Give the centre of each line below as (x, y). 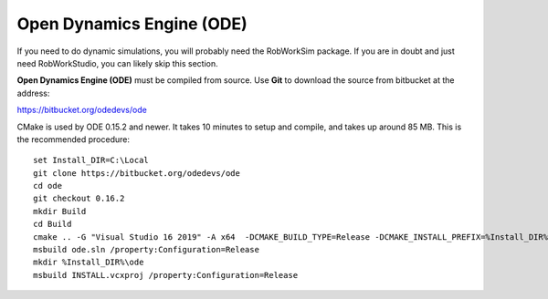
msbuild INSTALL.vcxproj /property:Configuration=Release (166, 275)
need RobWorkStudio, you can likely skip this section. (117, 63)
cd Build (53, 224)
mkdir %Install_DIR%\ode (89, 263)
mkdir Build (60, 211)
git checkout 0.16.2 (79, 199)
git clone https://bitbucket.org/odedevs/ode (137, 173)
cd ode (48, 186)
